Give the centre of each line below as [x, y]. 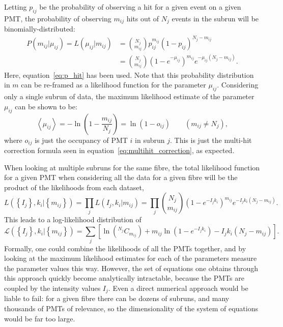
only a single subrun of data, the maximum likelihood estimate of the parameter [129, 96]
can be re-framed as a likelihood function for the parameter [114, 85]
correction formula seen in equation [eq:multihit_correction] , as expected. [119, 150]
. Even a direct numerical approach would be [178, 288]
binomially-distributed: [40, 29]
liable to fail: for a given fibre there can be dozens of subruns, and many [117, 298]
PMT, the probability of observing [58, 18]
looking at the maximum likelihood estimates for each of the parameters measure [131, 258]
